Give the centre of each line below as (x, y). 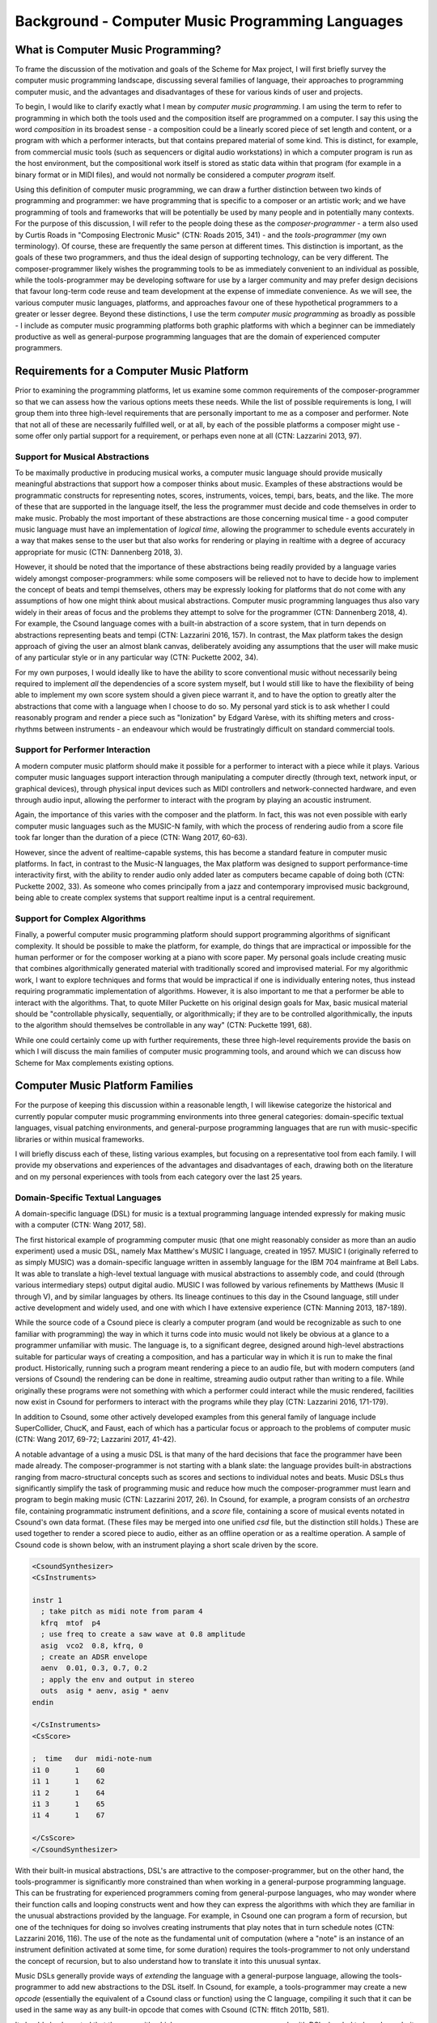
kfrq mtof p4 (71, 1623)
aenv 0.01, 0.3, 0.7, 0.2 (94, 1668)
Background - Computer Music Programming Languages (209, 21)
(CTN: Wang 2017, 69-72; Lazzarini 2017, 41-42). (96, 1440)
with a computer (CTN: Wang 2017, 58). (81, 1225)
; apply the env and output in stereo (117, 1679)
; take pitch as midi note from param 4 (122, 1612)
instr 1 (47, 1600)
